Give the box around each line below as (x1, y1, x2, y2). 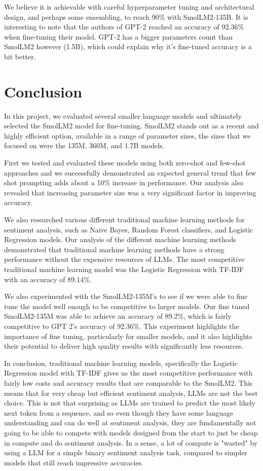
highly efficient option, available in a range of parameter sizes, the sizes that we (4, 130, 251, 141)
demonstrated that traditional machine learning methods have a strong (4, 244, 224, 254)
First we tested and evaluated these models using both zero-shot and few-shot (4, 157, 246, 168)
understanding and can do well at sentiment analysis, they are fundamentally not (4, 417, 256, 428)
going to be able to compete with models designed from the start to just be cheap (4, 427, 258, 438)
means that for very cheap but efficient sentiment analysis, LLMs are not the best (4, 387, 258, 398)
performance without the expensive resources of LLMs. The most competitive (4, 254, 245, 264)
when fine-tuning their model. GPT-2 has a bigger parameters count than (4, 31, 233, 42)
